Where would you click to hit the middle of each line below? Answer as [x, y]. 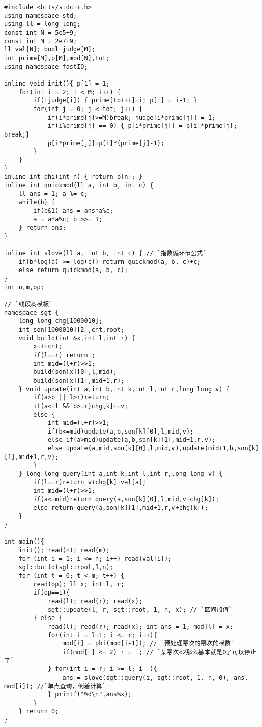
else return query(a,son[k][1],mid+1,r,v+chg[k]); [121, 508]
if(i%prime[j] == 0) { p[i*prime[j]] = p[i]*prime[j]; [142, 126]
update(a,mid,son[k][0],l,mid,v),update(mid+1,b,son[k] [163, 449]
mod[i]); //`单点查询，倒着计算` [55, 686]
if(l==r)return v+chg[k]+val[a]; [90, 482]
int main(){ [24, 542]
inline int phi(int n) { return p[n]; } [74, 177]
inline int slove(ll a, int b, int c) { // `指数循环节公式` [106, 253]
